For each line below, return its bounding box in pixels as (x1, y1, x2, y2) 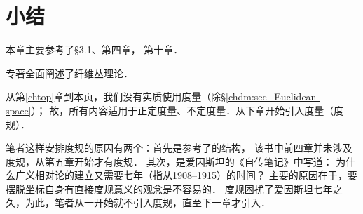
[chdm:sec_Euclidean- (226, 89, 320, 104)
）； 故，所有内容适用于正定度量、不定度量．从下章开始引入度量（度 (31, 102, 344, 117)
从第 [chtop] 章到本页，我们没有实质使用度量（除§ (6, 89, 226, 104)
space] (6, 102, 32, 117)
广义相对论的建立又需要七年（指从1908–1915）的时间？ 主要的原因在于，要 (15, 168, 357, 182)
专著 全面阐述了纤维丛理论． (6, 65, 133, 80)
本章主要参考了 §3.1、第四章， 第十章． (6, 42, 184, 57)
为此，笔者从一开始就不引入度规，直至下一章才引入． (25, 195, 270, 210)
